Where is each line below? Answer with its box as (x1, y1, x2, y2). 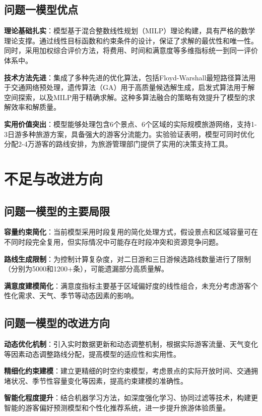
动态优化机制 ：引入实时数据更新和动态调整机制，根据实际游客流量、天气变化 (4, 339, 258, 349)
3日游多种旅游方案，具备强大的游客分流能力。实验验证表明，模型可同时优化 (4, 128, 254, 139)
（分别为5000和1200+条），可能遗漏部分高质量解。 (4, 263, 168, 274)
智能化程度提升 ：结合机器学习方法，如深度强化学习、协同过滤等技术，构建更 (4, 392, 258, 403)
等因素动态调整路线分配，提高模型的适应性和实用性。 (4, 348, 180, 359)
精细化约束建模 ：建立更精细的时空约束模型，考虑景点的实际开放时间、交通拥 (4, 365, 258, 376)
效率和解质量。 (11, 102, 60, 112)
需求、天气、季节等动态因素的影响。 (18, 290, 138, 301)
